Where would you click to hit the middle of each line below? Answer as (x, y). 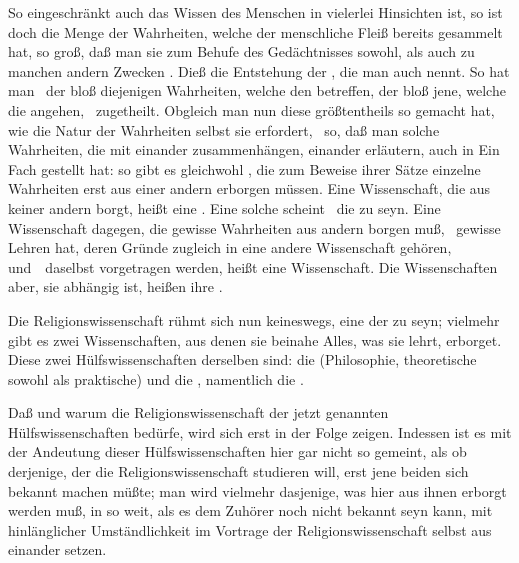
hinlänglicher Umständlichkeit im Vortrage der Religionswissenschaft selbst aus (250, 529)
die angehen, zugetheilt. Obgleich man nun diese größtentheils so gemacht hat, (251, 109)
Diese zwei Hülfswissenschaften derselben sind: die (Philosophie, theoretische (242, 359)
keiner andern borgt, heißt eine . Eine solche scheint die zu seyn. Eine (224, 207)
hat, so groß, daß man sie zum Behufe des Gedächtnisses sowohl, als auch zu (241, 51)
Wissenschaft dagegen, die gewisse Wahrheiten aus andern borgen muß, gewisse (254, 227)
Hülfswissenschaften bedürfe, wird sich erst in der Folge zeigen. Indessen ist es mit (260, 431)
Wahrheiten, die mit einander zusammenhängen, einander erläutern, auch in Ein (254, 149)
